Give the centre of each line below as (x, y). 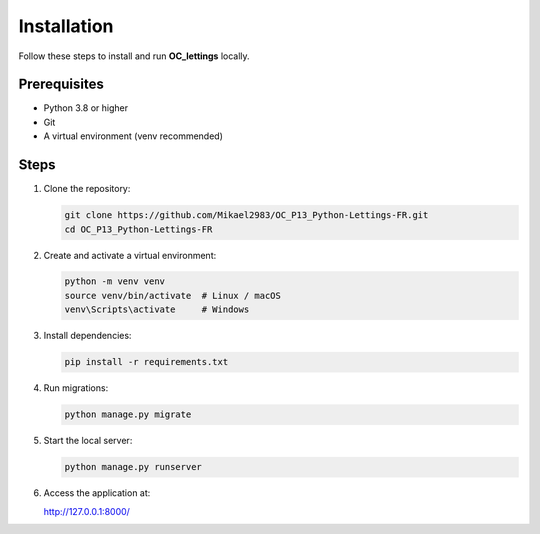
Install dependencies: (87, 336)
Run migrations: (76, 388)
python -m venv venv (114, 281)
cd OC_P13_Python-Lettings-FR (138, 229)
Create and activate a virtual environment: (130, 255)
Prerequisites (61, 84)
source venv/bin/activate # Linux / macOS (173, 295)
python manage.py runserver (133, 467)
